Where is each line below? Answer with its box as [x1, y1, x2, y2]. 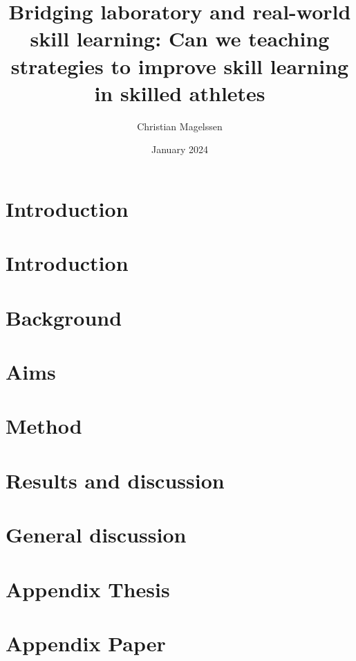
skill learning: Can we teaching [30, 24, 330, 53]
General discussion [6, 520, 187, 549]
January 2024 [151, 142, 208, 157]
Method [6, 412, 82, 440]
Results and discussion [6, 466, 225, 494]
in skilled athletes [94, 78, 265, 107]
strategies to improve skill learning [10, 51, 349, 80]
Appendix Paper [6, 628, 166, 657]
